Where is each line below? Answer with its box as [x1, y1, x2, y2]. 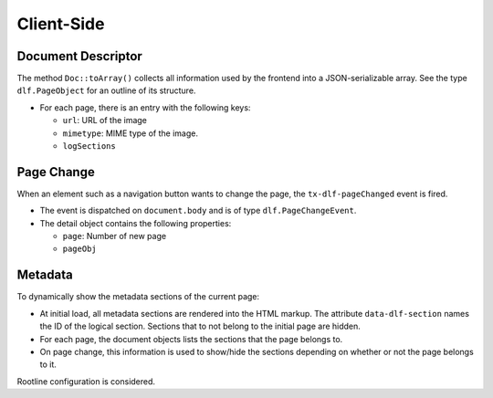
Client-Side [16, 14, 105, 34]
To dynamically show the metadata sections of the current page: [16, 291, 260, 302]
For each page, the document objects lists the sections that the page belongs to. [39, 333, 343, 344]
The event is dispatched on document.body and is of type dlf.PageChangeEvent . [39, 205, 357, 216]
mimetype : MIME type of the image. [62, 128, 198, 139]
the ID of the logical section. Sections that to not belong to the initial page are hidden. [39, 320, 361, 332]
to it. [39, 359, 57, 370]
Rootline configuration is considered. [16, 375, 155, 387]
